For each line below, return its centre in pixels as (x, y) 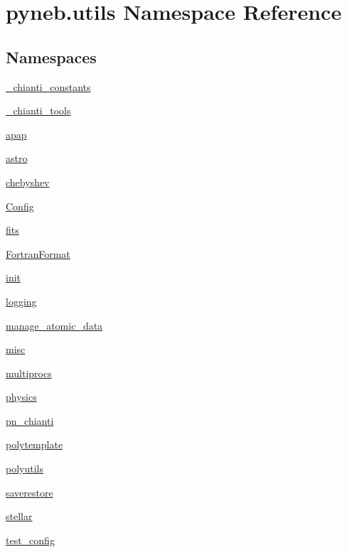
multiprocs (29, 373)
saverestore (30, 492)
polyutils (25, 469)
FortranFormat (38, 253)
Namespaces (51, 56)
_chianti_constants (48, 86)
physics (21, 397)
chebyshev (28, 182)
